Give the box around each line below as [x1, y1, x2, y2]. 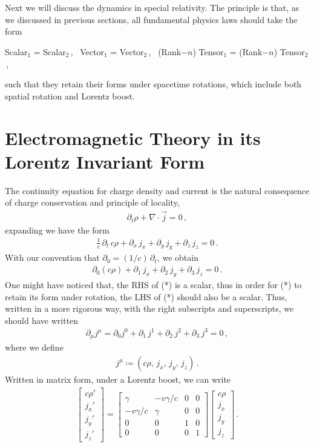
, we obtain [157, 251, 198, 264]
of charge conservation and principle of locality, [5, 196, 180, 209]
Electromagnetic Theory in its [5, 125, 261, 150]
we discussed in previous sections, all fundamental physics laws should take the [5, 13, 298, 25]
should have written [5, 314, 79, 326]
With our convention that [5, 251, 100, 264]
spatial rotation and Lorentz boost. [5, 89, 135, 102]
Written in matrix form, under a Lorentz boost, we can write [5, 372, 231, 385]
